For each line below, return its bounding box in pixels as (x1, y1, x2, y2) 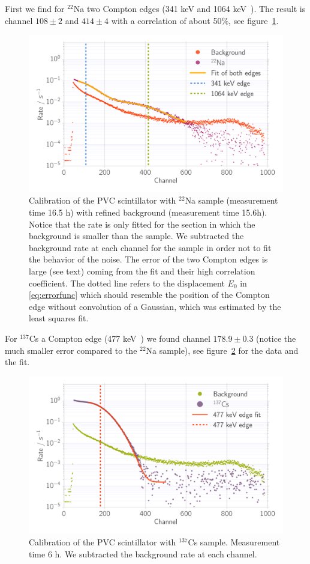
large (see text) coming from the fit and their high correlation (29, 265, 255, 277)
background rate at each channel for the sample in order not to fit (29, 241, 272, 253)
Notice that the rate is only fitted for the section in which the (29, 217, 255, 230)
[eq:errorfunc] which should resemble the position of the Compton (29, 288, 270, 301)
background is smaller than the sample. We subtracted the (29, 229, 244, 242)
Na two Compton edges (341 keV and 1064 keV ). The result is (73, 2, 306, 14)
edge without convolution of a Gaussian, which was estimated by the (29, 300, 281, 312)
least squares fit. (29, 312, 89, 324)
